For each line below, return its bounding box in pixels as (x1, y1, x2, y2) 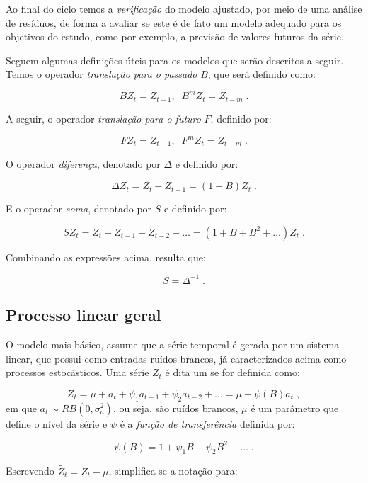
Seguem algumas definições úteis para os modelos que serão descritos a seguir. (6, 52, 344, 67)
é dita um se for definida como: (165, 365, 300, 380)
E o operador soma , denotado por (6, 201, 152, 216)
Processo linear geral (6, 304, 161, 326)
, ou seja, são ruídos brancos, (113, 400, 238, 415)
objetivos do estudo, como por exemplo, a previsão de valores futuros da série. (6, 29, 344, 44)
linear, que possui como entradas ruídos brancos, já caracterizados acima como (6, 351, 347, 365)
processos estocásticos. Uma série (6, 365, 149, 380)
